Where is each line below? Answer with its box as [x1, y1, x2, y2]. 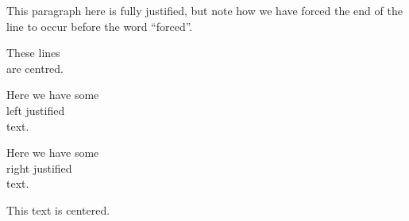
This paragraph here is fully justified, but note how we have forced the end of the [6, 2, 403, 18]
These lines [6, 44, 60, 61]
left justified [6, 101, 65, 118]
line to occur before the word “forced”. [6, 17, 193, 34]
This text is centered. [6, 201, 110, 218]
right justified [6, 159, 72, 176]
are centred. [6, 59, 64, 76]
